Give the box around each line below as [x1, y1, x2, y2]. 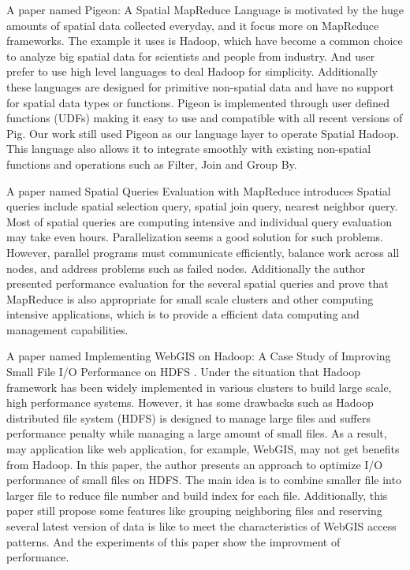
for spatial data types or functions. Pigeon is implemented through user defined [6, 94, 390, 110]
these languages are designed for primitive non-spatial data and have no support [6, 78, 394, 95]
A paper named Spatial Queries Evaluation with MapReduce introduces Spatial [6, 182, 391, 199]
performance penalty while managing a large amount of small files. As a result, [6, 425, 387, 441]
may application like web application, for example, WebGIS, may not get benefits [6, 441, 400, 457]
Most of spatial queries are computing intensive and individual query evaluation [6, 213, 392, 229]
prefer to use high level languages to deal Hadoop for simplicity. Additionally [6, 63, 378, 80]
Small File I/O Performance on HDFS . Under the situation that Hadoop [6, 363, 361, 380]
